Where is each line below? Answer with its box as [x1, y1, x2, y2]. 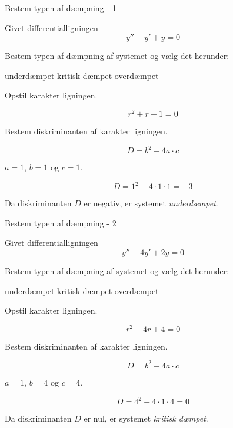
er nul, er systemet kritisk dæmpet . [84, 412, 208, 424]
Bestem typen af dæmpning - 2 [5, 216, 116, 229]
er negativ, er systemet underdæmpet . [84, 197, 218, 209]
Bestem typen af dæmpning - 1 [5, 2, 116, 14]
